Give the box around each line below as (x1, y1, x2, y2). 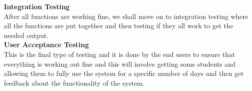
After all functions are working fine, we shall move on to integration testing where (4, 11, 249, 21)
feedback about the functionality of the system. (4, 77, 145, 88)
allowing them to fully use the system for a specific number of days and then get (4, 68, 244, 78)
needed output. (4, 30, 49, 40)
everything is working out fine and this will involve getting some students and (4, 58, 236, 69)
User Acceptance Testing (4, 39, 89, 50)
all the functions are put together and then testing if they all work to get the (4, 20, 234, 31)
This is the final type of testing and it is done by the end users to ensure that (4, 49, 235, 59)
